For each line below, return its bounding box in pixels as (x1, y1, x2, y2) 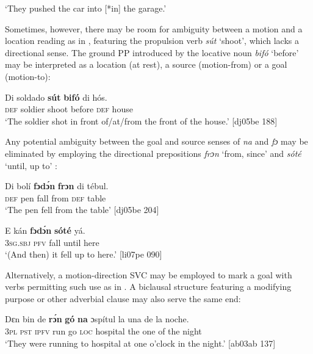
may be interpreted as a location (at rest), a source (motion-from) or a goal (5, 58, 287, 71)
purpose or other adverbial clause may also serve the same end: (5, 292, 241, 305)
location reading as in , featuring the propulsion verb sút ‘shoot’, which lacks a (5, 34, 299, 47)
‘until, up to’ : (5, 159, 57, 172)
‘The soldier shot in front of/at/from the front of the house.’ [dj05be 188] (5, 114, 278, 127)
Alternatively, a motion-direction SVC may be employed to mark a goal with (5, 268, 292, 281)
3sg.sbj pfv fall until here (5, 236, 99, 248)
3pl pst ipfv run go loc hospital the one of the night (5, 325, 202, 338)
